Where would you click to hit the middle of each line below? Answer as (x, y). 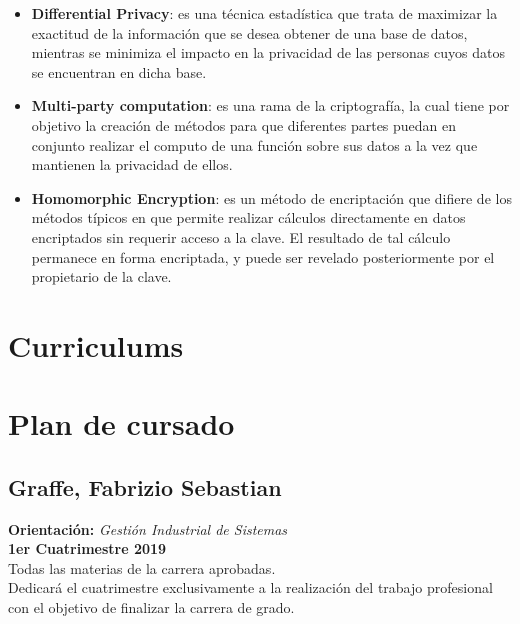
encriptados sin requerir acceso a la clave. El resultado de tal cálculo (241, 236)
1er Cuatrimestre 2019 (87, 548)
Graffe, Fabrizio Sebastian (145, 486)
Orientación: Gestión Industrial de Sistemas (148, 528)
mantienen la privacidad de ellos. (132, 164)
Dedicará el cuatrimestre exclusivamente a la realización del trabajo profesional (250, 587)
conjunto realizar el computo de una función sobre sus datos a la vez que (254, 144)
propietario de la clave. (101, 276)
